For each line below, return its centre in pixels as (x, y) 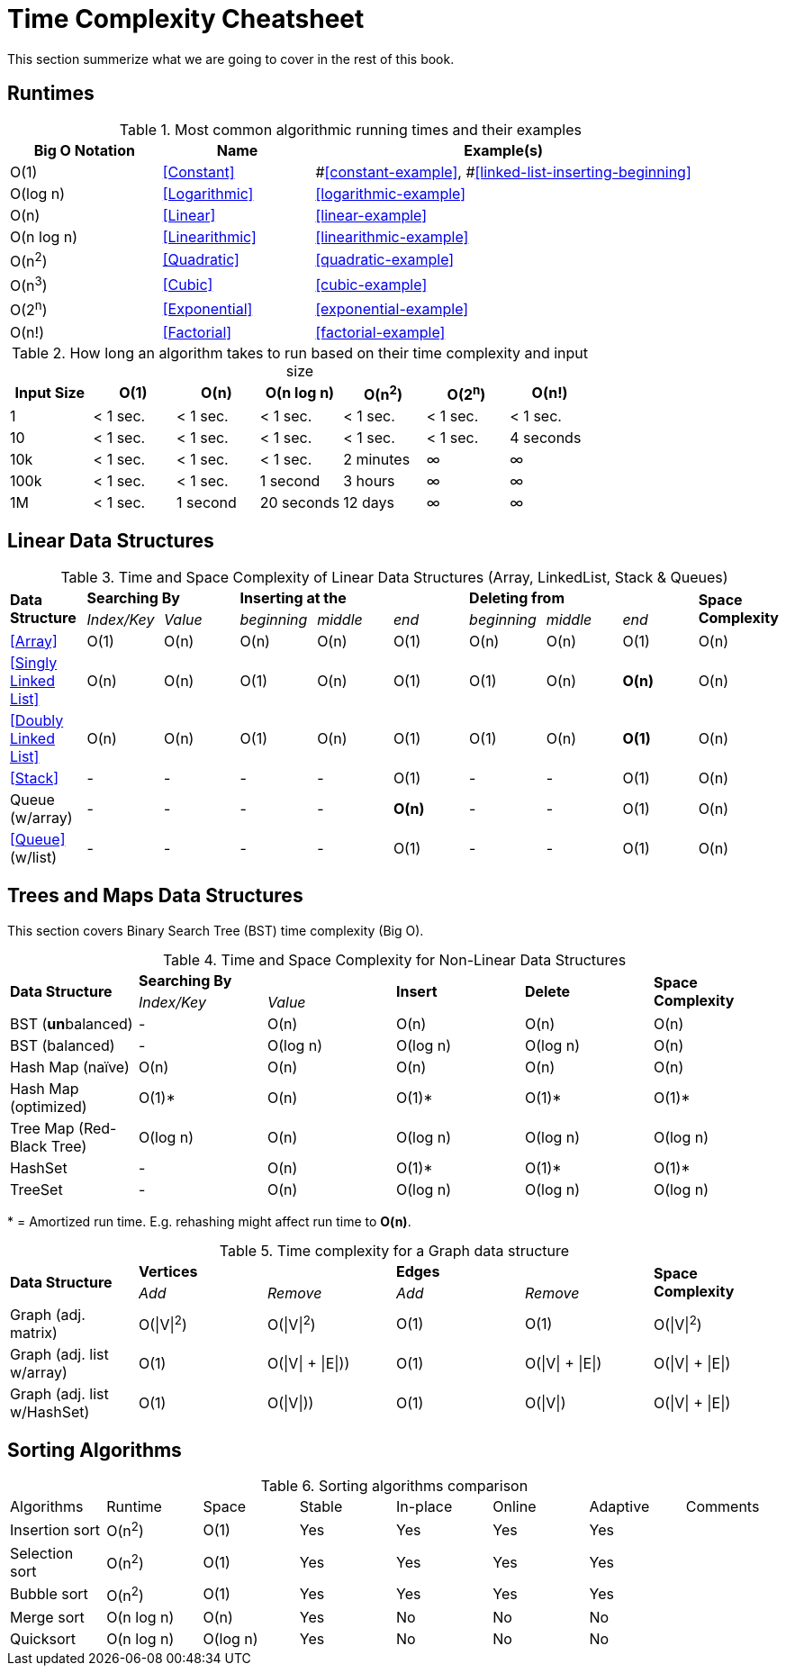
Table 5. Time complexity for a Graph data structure (394, 1250)
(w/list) (33, 857)
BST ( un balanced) (72, 1023)
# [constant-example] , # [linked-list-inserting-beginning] (503, 172)
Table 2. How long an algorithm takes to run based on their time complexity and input (300, 353)
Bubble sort (49, 1594)
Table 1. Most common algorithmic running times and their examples (350, 129)
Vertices (168, 1271)
